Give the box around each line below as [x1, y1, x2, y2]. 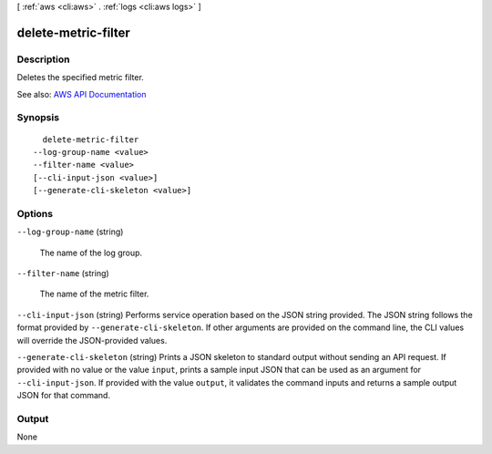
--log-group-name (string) [16, 226, 124, 237]
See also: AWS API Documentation [16, 88, 147, 99]
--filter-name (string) [16, 267, 109, 278]
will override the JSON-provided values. [16, 335, 168, 346]
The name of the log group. [39, 247, 143, 258]
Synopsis [16, 111, 59, 124]
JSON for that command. [16, 390, 111, 401]
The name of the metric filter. [39, 288, 149, 300]
